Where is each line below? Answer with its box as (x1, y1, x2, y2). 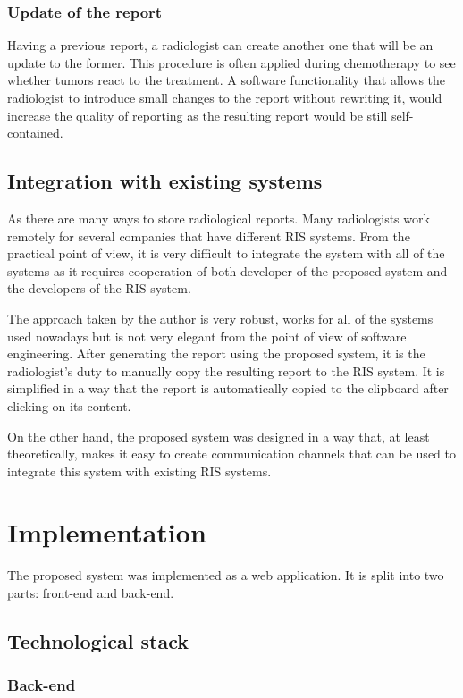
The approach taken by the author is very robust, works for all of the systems (7, 308, 434, 327)
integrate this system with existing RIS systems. (7, 461, 272, 480)
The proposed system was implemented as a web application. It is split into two (7, 566, 444, 584)
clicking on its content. (7, 396, 131, 415)
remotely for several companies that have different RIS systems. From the (7, 226, 410, 245)
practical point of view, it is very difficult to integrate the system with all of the (7, 244, 445, 263)
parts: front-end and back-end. (7, 584, 174, 602)
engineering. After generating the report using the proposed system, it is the (7, 344, 425, 363)
